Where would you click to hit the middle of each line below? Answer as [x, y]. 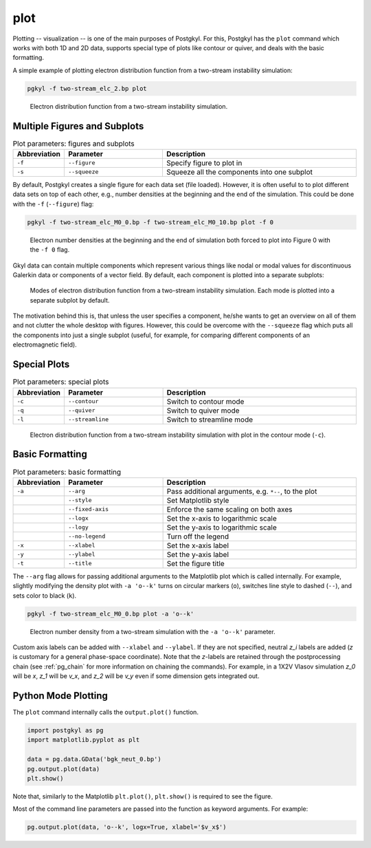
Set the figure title [195, 563]
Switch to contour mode [205, 401]
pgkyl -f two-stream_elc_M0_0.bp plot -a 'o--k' [111, 613]
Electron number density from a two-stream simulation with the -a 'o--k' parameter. [153, 631]
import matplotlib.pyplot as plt [83, 740]
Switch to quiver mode [203, 411]
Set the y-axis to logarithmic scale [222, 528]
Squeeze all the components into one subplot [239, 172]
